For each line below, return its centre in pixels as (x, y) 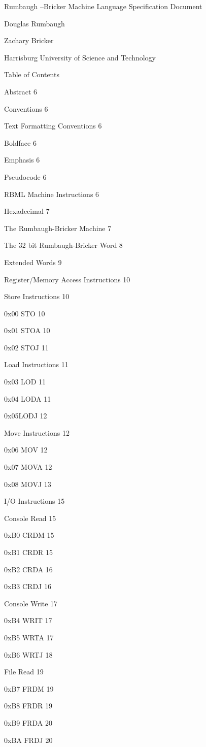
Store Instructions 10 (37, 296)
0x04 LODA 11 (28, 398)
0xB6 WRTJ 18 (28, 654)
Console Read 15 (30, 518)
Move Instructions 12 (37, 432)
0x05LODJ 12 (26, 416)
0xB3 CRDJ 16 (28, 586)
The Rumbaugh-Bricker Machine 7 (58, 228)
